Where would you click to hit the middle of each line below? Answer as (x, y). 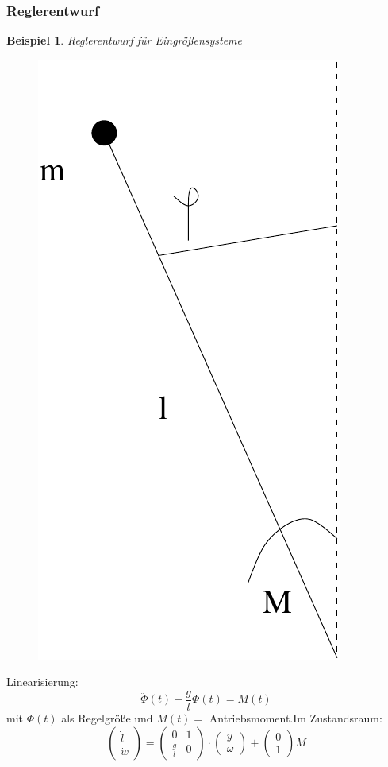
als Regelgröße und (107, 718)
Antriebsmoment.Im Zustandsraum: (296, 718)
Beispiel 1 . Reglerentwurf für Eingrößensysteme (124, 40)
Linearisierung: (42, 682)
